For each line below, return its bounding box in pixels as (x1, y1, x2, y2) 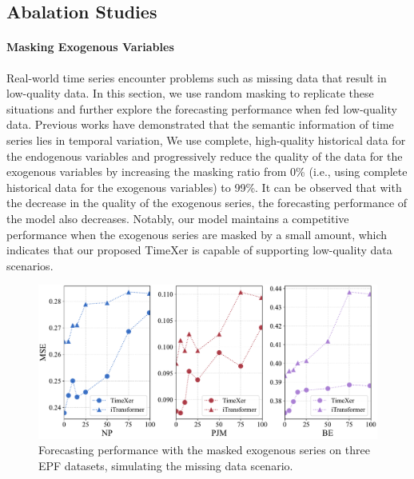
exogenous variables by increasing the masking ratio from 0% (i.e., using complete (6, 163, 408, 180)
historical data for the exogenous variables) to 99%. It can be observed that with (6, 178, 402, 195)
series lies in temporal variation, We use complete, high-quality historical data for (6, 131, 406, 148)
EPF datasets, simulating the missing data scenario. (38, 457, 293, 474)
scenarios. (6, 257, 54, 273)
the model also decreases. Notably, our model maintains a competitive (6, 210, 349, 226)
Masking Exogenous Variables (6, 38, 174, 55)
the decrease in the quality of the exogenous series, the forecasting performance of (6, 194, 408, 211)
